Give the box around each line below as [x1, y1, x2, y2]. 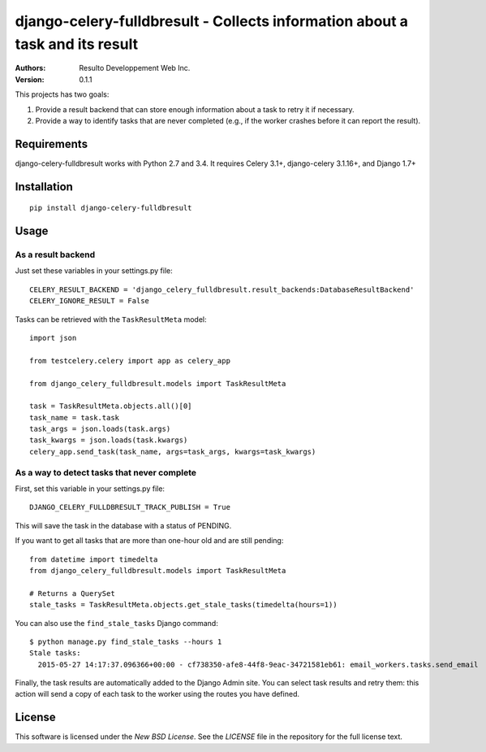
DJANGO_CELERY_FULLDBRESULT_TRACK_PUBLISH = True [29, 502, 231, 512]
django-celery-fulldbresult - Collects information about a [15, 12, 409, 30]
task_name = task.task [29, 413, 120, 422]
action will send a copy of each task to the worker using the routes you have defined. [15, 689, 300, 699]
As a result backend [15, 249, 96, 260]
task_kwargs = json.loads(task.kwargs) [29, 436, 188, 445]
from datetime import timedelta [29, 554, 158, 564]
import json [29, 333, 77, 342]
